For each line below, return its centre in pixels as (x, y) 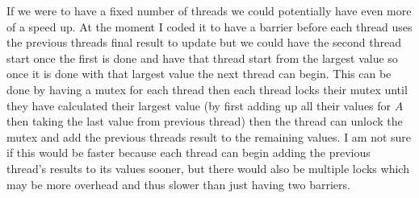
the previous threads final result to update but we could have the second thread (204, 42)
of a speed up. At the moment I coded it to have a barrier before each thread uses (209, 26)
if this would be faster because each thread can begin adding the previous (189, 153)
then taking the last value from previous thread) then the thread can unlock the (205, 121)
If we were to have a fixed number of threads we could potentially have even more (209, 10)
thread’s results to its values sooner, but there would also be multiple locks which (208, 168)
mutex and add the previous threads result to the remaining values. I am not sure (209, 136)
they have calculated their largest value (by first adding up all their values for (199, 105)
